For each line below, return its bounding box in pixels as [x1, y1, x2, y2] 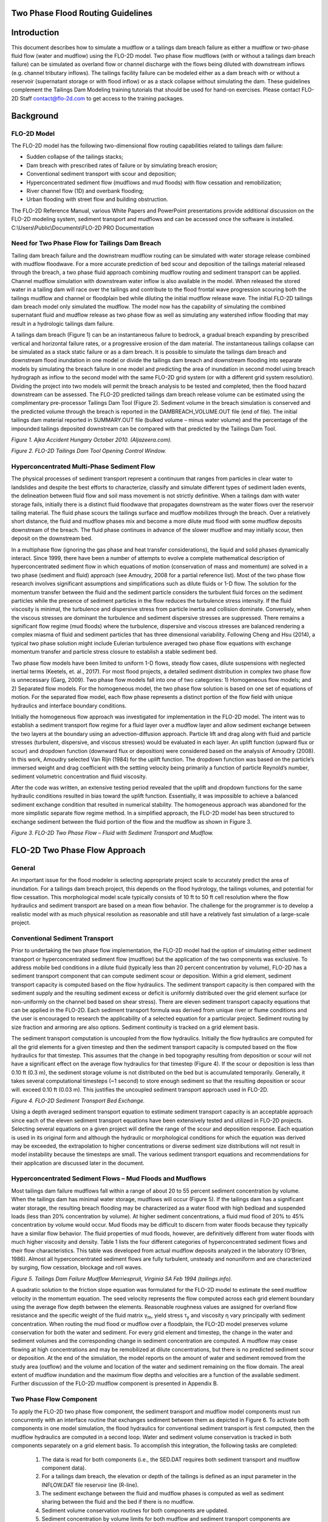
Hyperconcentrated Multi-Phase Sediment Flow [11, 463, 155, 471]
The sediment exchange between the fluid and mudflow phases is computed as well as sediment [41, 1490, 284, 1497]
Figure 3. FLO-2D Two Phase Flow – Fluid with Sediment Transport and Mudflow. [11, 829, 214, 836]
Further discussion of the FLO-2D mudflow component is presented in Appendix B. [11, 1380, 219, 1387]
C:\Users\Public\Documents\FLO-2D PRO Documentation [11, 224, 154, 231]
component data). [41, 1464, 86, 1471]
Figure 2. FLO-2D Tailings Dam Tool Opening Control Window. [11, 447, 166, 455]
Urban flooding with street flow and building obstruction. [26, 195, 168, 203]
